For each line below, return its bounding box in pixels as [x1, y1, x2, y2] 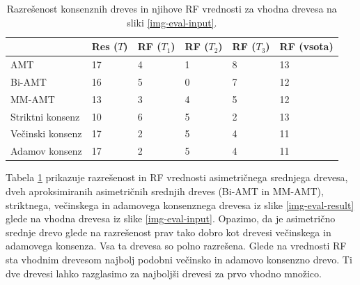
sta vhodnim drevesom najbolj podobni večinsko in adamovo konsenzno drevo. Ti [6, 252, 352, 266]
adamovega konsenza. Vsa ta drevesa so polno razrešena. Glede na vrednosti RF [6, 238, 347, 253]
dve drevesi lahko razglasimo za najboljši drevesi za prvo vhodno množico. [6, 265, 322, 280]
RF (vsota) [279, 39, 334, 54]
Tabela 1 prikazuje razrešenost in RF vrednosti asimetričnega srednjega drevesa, [6, 170, 348, 185]
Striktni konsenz [10, 109, 80, 123]
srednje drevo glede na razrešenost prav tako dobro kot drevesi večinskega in [6, 224, 331, 239]
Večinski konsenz [10, 126, 82, 141]
